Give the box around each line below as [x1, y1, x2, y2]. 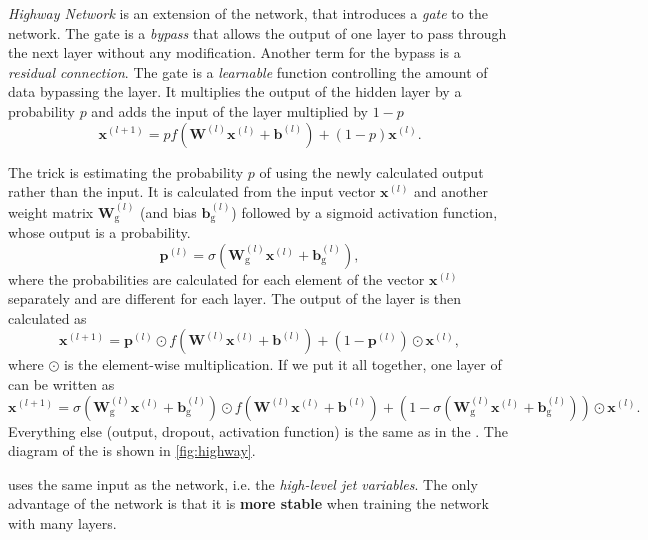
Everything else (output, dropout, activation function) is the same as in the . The [8, 420, 508, 441]
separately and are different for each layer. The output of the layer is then [8, 288, 462, 309]
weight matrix [8, 201, 94, 222]
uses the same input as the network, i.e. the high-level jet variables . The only [8, 473, 478, 494]
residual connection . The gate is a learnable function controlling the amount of [8, 61, 488, 82]
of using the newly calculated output [259, 161, 484, 182]
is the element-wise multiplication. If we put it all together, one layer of [64, 354, 502, 375]
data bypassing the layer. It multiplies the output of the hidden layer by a [8, 81, 462, 102]
